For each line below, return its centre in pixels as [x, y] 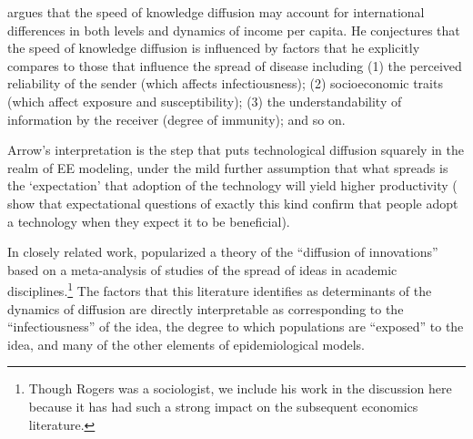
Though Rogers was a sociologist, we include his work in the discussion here [240, 388]
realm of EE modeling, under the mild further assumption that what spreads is [228, 167]
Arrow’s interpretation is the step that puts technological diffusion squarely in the [236, 150]
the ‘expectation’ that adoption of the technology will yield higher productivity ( [232, 185]
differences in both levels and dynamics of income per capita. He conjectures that [234, 30]
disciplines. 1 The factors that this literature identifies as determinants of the [220, 289]
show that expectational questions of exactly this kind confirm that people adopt [233, 203]
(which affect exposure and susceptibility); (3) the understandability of [205, 101]
